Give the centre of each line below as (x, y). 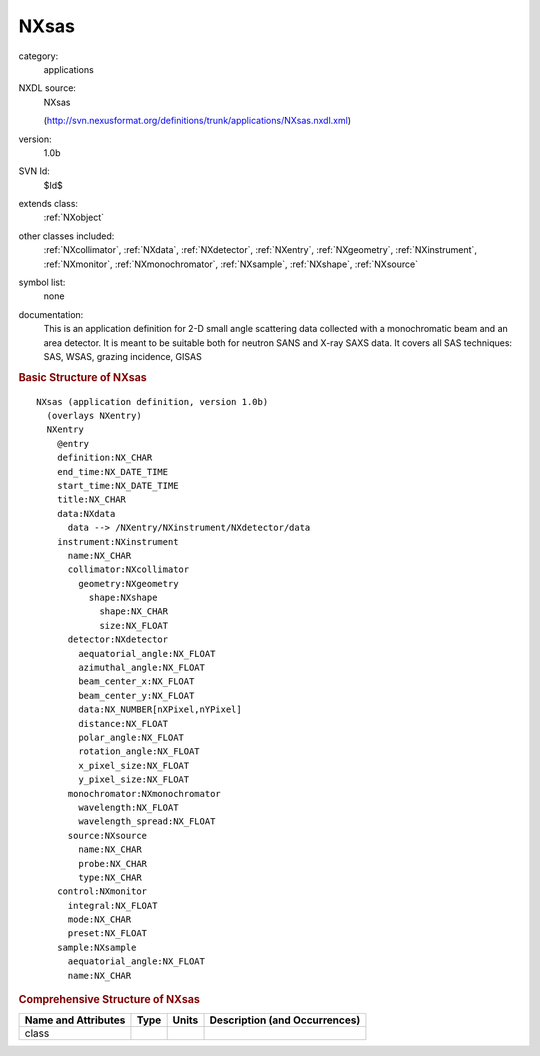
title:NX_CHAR (91, 499)
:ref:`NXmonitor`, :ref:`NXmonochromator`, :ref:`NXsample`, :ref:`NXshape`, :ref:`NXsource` (231, 264)
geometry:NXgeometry (128, 583)
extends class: (48, 204)
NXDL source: (47, 88)
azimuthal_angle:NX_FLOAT (141, 668)
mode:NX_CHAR (99, 919)
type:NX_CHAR (110, 877)
